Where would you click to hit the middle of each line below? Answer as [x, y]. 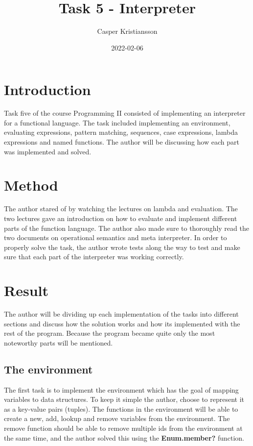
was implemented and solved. [48, 151]
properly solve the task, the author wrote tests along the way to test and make [122, 247]
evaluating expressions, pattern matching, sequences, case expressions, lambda [121, 132]
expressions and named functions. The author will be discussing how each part [122, 142]
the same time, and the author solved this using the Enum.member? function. [124, 437]
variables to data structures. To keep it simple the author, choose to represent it [124, 399]
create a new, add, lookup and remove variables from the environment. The [117, 418]
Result [26, 290]
